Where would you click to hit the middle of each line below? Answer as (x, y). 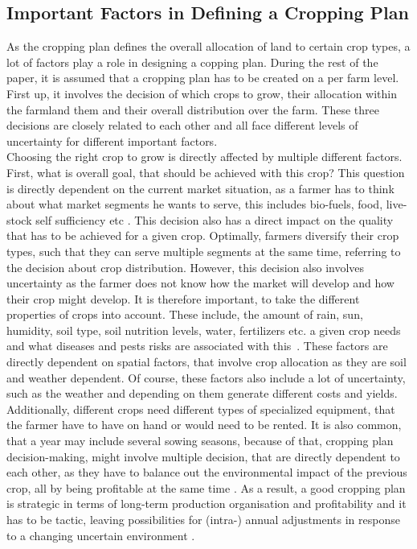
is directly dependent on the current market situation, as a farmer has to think (200, 188)
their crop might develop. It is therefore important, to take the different (183, 298)
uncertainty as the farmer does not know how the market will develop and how (200, 283)
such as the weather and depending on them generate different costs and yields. (202, 393)
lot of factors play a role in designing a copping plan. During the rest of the (192, 62)
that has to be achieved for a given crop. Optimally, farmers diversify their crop (203, 235)
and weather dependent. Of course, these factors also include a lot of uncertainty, (206, 377)
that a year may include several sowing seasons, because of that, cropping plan (200, 441)
